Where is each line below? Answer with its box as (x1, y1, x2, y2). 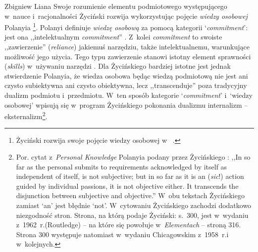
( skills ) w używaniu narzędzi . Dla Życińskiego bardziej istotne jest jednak (4, 61, 231, 71)
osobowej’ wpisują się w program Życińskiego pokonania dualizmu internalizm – (4, 99, 248, 110)
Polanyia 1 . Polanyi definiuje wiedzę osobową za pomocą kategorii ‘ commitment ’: (4, 21, 248, 32)
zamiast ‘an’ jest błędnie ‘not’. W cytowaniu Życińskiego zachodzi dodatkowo (16, 200, 252, 210)
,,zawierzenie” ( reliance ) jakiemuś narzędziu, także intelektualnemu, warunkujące (4, 42, 250, 52)
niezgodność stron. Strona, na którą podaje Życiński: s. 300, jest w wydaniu (16, 210, 249, 220)
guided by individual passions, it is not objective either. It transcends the (16, 180, 239, 191)
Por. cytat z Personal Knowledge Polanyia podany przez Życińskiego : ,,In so (16, 152, 251, 162)
